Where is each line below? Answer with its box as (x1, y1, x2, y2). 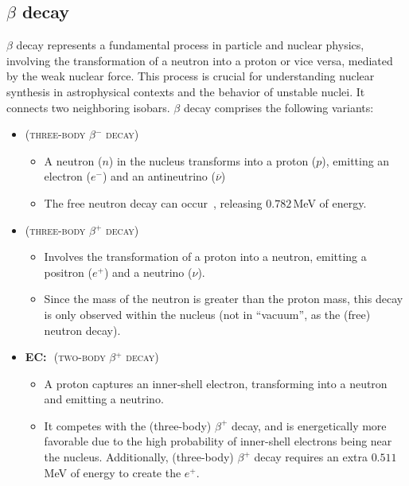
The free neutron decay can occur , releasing (44, 194, 263, 211)
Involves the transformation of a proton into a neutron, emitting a (44, 248, 367, 265)
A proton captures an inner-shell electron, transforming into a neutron (44, 375, 388, 391)
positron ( (44, 263, 93, 280)
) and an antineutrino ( (102, 168, 216, 185)
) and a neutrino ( (103, 263, 193, 280)
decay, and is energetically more (231, 417, 387, 434)
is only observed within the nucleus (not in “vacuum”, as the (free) (44, 305, 371, 322)
